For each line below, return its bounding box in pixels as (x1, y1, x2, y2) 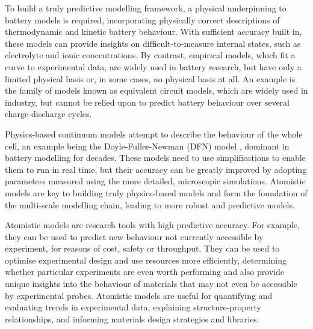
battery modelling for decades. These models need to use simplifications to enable (5, 151, 306, 164)
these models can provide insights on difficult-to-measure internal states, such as (5, 37, 301, 49)
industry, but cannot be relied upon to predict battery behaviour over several (5, 95, 290, 108)
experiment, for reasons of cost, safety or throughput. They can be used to (5, 242, 280, 255)
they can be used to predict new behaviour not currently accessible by (5, 230, 264, 243)
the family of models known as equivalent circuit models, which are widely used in (5, 84, 308, 97)
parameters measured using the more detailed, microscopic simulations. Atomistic (5, 175, 306, 187)
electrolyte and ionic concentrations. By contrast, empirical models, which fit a (5, 49, 296, 61)
